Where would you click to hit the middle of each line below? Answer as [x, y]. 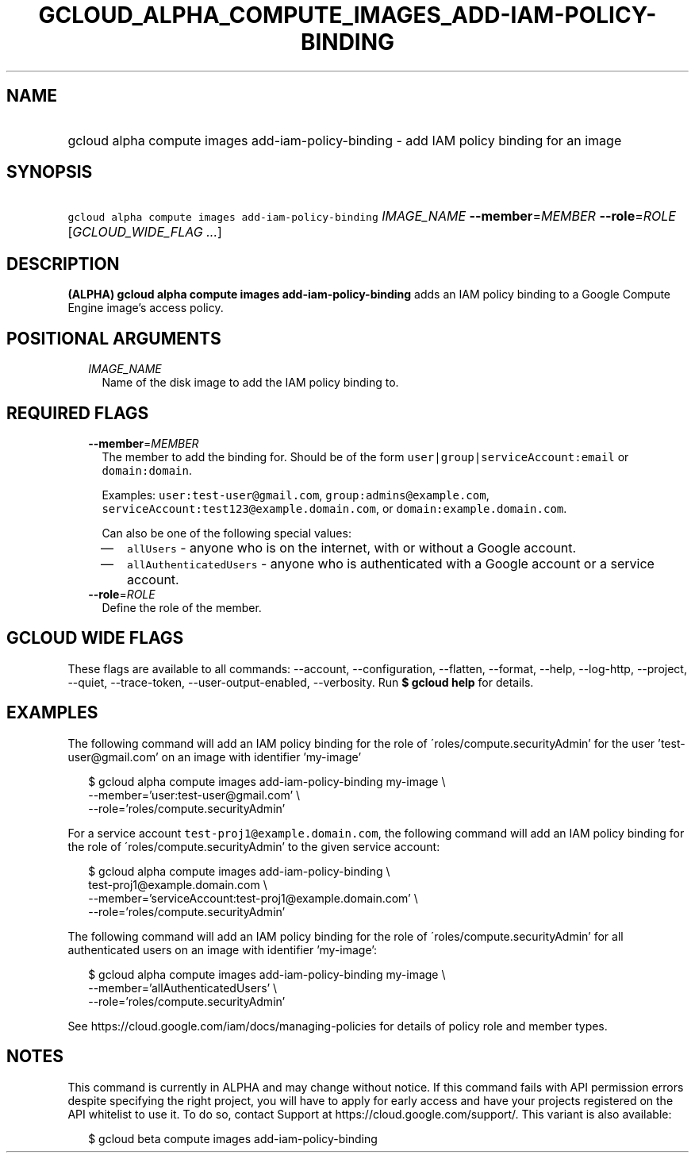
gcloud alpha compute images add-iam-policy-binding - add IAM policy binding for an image [345, 140]
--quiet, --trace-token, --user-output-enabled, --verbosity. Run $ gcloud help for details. [301, 682]
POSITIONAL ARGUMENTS [114, 338]
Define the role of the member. [182, 607]
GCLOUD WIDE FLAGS [95, 638]
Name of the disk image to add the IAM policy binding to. [250, 383]
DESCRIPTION [63, 264]
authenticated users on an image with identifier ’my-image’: [223, 949]
